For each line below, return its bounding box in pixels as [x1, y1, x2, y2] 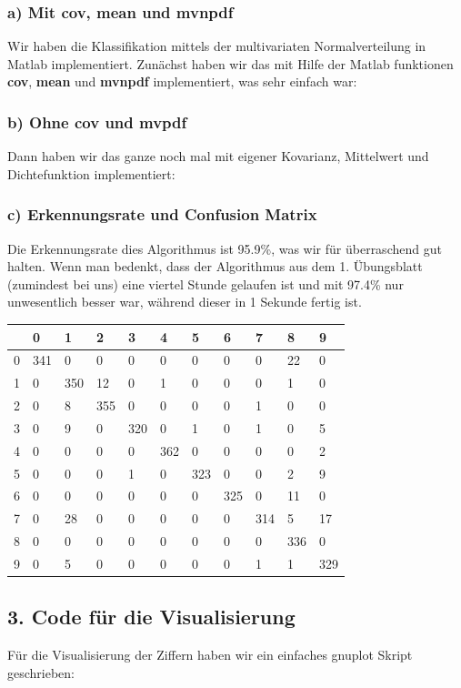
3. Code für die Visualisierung [7, 602, 296, 631]
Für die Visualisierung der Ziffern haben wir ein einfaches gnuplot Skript [7, 645, 413, 664]
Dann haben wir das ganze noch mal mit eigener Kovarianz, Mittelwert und [7, 147, 429, 166]
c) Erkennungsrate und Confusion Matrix [7, 203, 317, 226]
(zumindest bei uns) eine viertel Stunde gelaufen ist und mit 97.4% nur [7, 274, 404, 293]
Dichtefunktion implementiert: [7, 164, 175, 183]
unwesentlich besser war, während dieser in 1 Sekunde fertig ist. [7, 292, 362, 311]
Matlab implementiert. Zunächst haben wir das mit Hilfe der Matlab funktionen [7, 54, 454, 73]
